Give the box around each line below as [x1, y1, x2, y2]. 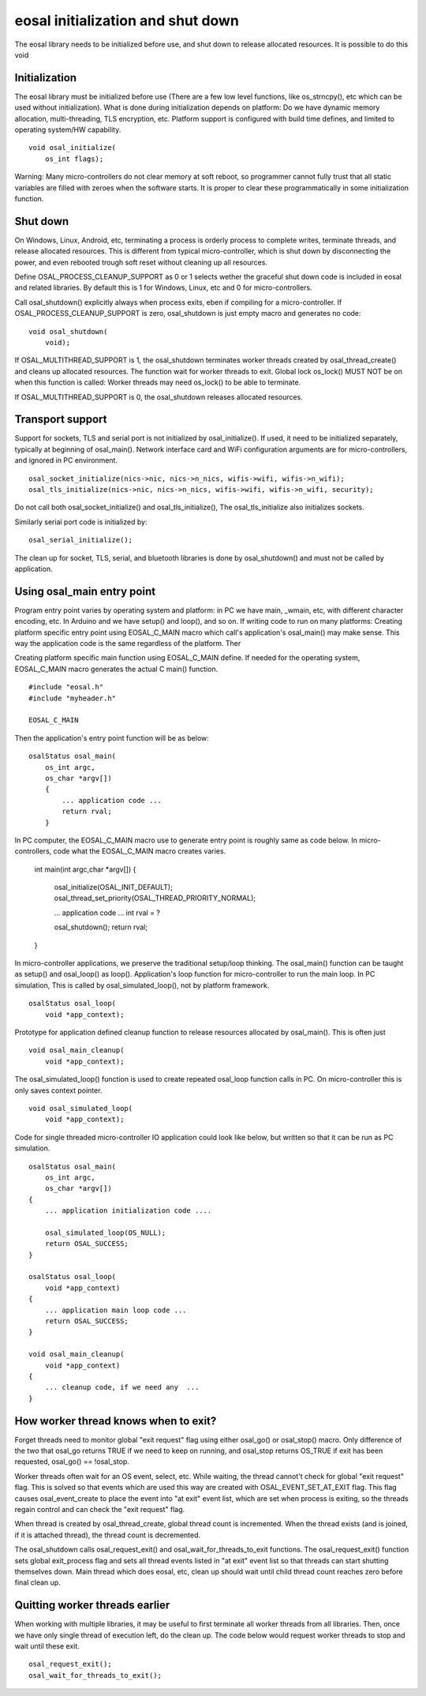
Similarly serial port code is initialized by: [14, 517, 148, 527]
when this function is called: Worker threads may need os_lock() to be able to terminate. [14, 377, 301, 387]
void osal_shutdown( [28, 327, 108, 336]
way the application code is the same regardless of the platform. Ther [14, 639, 241, 648]
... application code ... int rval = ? [54, 908, 161, 917]
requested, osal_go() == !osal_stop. [14, 1457, 130, 1466]
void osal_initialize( [28, 143, 117, 152]
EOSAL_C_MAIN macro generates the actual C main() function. [14, 664, 219, 674]
